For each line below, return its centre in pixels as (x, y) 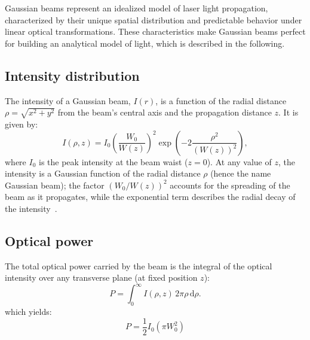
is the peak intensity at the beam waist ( (113, 161)
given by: (22, 124)
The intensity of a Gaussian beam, (68, 100)
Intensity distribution (72, 75)
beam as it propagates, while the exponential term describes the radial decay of (150, 197)
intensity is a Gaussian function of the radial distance (103, 173)
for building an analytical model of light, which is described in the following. (145, 43)
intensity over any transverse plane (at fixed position (101, 277)
